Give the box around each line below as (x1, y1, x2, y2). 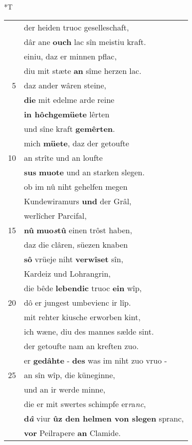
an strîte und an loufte (24, 151, 103, 163)
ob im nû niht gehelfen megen (24, 180, 128, 192)
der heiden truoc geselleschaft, (24, 21, 129, 33)
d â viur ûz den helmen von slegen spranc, (24, 412, 184, 424)
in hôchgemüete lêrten (24, 108, 110, 120)
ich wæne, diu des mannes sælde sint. (24, 325, 154, 337)
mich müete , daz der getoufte (24, 137, 129, 149)
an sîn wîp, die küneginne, (24, 369, 115, 381)
